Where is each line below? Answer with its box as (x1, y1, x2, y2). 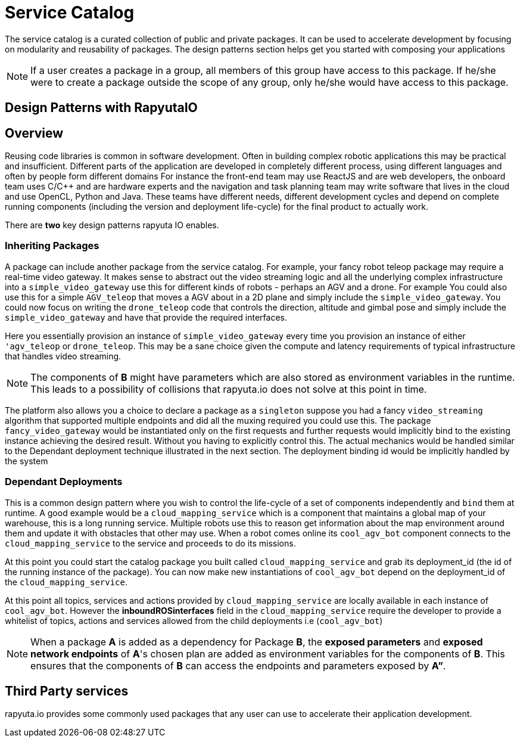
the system (5, 455, 48, 466)
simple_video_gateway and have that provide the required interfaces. (5, 312, 287, 322)
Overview (5, 125, 64, 141)
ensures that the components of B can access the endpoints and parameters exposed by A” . (30, 659, 446, 672)
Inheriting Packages (5, 240, 99, 252)
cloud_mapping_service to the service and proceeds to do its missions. (5, 538, 296, 548)
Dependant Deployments (5, 476, 123, 488)
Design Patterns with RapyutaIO (5, 100, 198, 116)
